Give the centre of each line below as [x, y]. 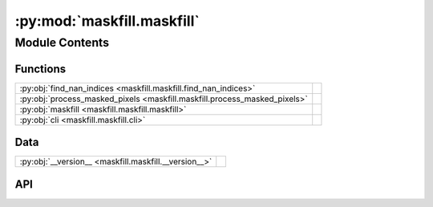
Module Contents [62, 43]
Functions [40, 69]
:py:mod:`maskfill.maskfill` [107, 21]
